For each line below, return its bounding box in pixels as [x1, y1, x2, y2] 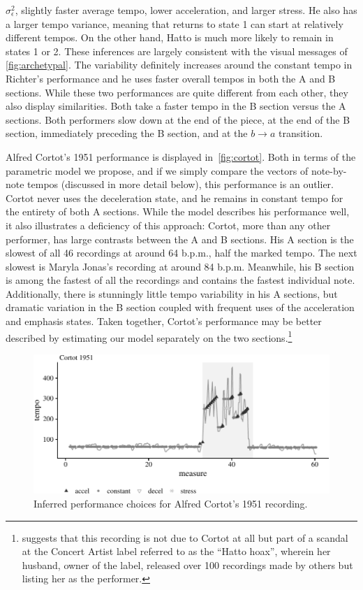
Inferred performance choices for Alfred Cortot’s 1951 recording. [34, 496, 308, 510]
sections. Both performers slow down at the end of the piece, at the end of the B [6, 112, 350, 127]
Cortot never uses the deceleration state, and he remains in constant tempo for [6, 190, 343, 205]
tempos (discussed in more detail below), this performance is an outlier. [27, 177, 334, 192]
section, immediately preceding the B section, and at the [6, 126, 248, 141]
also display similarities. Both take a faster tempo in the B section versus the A [6, 99, 346, 113]
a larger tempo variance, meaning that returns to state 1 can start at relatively [6, 16, 343, 31]
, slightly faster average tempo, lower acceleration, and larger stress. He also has [15, 3, 357, 17]
